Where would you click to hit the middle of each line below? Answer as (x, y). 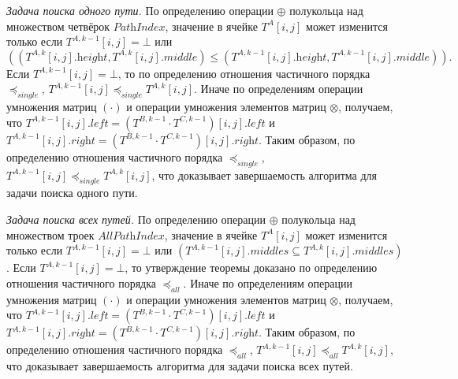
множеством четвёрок (58, 26)
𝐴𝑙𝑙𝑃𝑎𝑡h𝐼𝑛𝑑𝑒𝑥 (131, 236)
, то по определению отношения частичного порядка (244, 73)
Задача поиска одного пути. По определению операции (140, 10)
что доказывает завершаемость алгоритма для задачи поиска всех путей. (180, 365)
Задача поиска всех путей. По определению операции (136, 219)
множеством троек (50, 234)
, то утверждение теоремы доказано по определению (251, 268)
